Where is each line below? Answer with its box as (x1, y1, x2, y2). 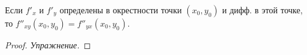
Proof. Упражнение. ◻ (5, 39, 91, 51)
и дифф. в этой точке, (222, 4, 303, 16)
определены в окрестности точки (59, 4, 182, 16)
